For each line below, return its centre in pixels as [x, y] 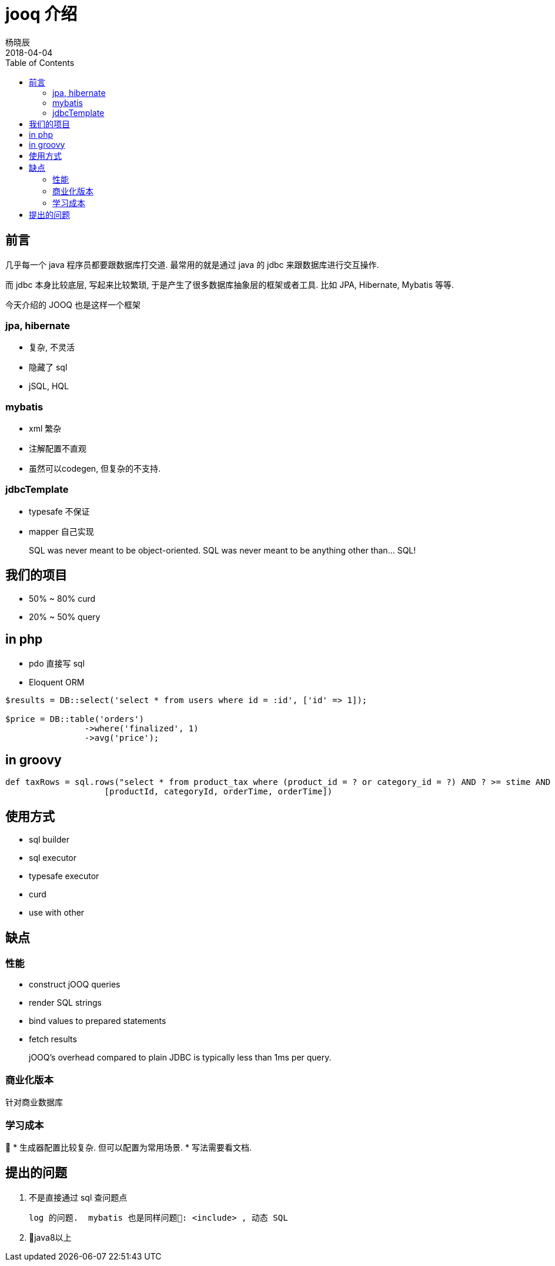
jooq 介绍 [41, 14]
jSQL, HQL [49, 386]
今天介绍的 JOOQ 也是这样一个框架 [73, 304]
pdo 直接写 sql [57, 663]
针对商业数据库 [34, 1102]
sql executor [53, 858]
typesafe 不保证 [59, 511]
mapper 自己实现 [61, 531]
